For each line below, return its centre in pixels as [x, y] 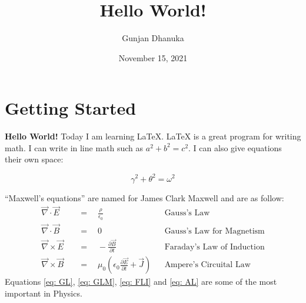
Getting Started [71, 108]
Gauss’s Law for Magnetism [214, 231]
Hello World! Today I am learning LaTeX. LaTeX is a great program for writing [153, 136]
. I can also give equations [235, 147]
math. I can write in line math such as [74, 147]
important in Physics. [44, 293]
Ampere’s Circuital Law [207, 265]
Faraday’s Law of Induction [214, 247]
